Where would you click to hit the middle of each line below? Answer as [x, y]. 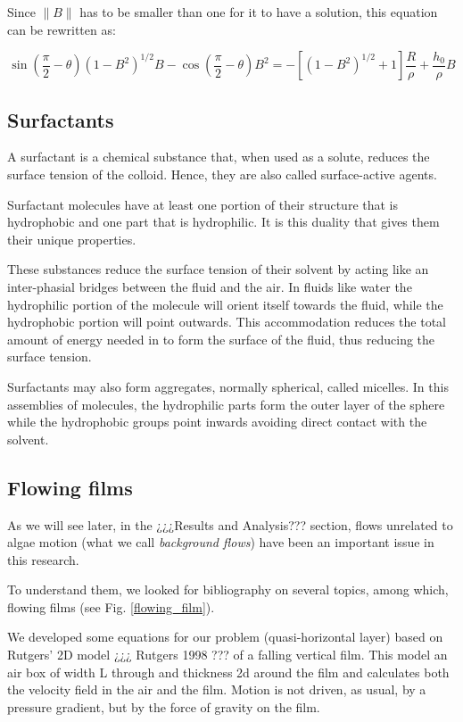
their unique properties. [72, 239]
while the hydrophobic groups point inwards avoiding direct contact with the [217, 422]
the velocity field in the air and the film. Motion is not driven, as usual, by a [217, 689]
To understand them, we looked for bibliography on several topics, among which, [228, 589]
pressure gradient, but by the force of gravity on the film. [164, 706]
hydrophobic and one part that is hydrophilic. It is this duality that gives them [223, 222]
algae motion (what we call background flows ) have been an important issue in [221, 542]
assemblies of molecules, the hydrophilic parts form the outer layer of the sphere [226, 404]
